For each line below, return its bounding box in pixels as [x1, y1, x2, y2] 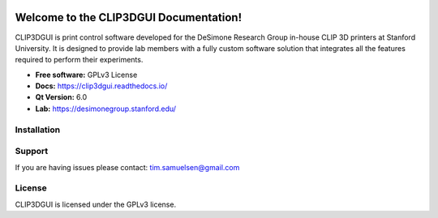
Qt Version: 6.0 [35, 92, 88, 102]
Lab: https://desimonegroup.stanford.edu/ [35, 104, 177, 113]
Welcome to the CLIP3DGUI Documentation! [15, 11, 243, 24]
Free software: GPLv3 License [35, 70, 138, 79]
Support [15, 146, 49, 157]
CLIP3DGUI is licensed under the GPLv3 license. [15, 199, 177, 209]
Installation [15, 124, 61, 135]
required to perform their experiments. [15, 55, 144, 65]
